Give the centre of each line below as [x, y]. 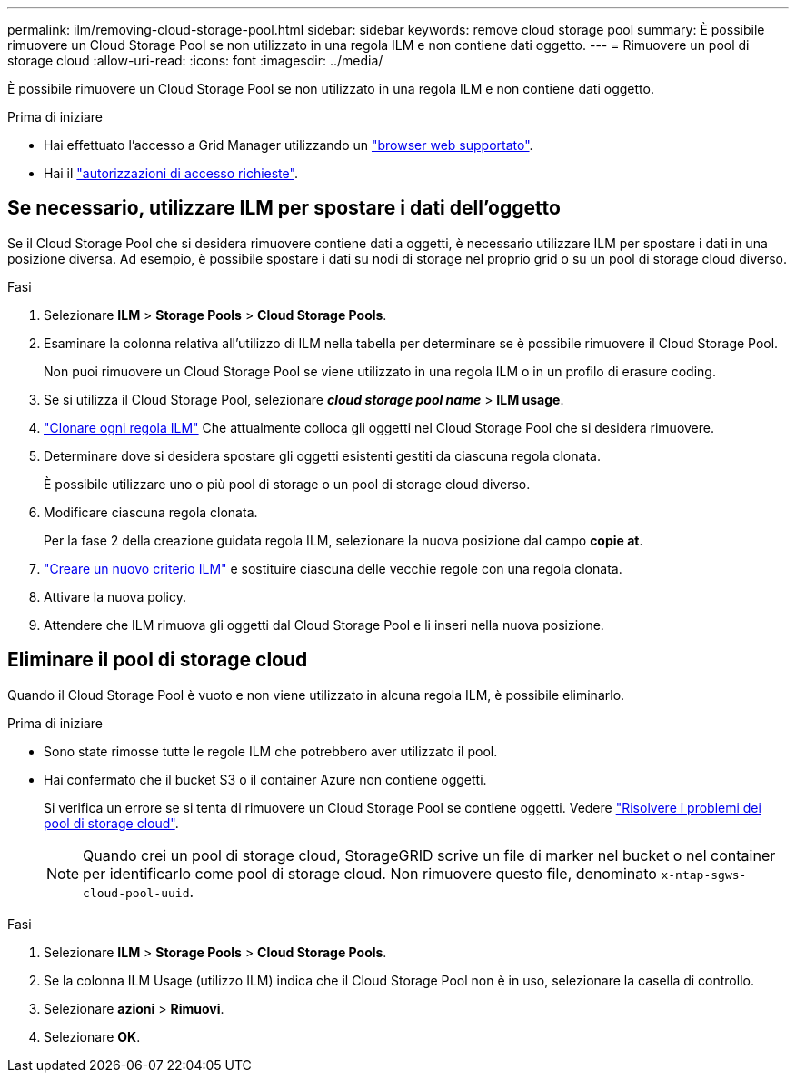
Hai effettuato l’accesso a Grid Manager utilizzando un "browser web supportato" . [289, 145]
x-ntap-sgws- [704, 875]
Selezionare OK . [92, 1036]
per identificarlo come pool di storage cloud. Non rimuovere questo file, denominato [370, 873]
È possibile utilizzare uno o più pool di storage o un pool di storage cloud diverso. [287, 484]
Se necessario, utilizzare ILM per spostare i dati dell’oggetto [284, 208]
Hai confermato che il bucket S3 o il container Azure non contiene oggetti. [265, 779]
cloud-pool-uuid [136, 893]
